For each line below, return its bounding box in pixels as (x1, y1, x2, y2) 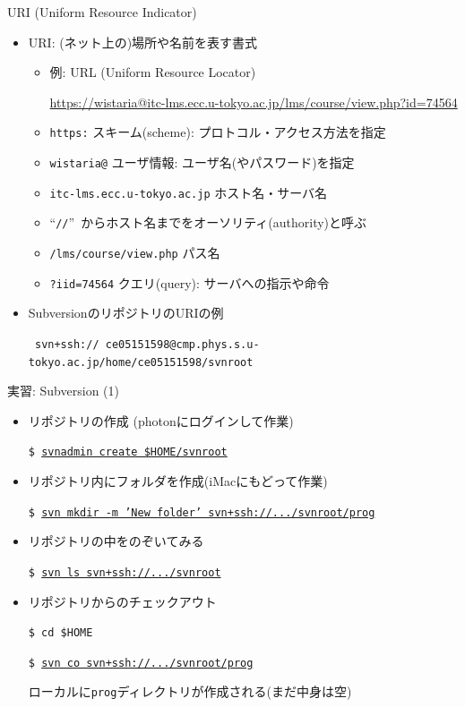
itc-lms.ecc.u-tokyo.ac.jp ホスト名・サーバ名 (49, 183, 328, 201)
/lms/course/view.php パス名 (49, 243, 220, 261)
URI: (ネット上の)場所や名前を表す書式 (28, 32, 258, 51)
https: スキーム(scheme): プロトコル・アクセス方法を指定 (49, 123, 386, 141)
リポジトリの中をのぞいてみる (28, 532, 204, 550)
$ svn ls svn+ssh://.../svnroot (28, 566, 221, 579)
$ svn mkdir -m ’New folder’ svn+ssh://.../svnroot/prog (28, 506, 375, 519)
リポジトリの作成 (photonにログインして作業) (28, 411, 294, 430)
